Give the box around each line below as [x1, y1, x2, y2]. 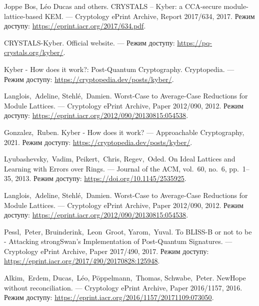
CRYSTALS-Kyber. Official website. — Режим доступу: [4, 37, 175, 47]
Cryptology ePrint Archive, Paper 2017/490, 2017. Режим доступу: [4, 245, 209, 256]
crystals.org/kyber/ [4, 47, 63, 57]
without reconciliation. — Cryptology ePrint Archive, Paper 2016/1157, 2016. [4, 282, 242, 292]
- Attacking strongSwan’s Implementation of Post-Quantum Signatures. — [4, 236, 232, 246]
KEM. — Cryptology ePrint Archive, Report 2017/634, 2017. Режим [44, 10, 255, 21]
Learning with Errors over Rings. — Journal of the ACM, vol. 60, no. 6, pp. [4, 163, 239, 173]
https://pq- [177, 37, 212, 47]
